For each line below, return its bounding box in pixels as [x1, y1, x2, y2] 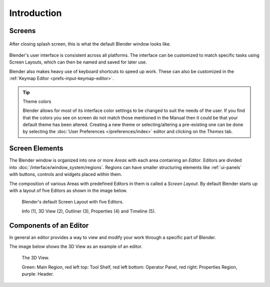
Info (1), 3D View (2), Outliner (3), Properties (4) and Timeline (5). [21, 208, 156, 214]
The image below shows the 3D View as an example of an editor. [9, 243, 142, 249]
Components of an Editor [9, 221, 89, 229]
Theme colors [22, 98, 51, 104]
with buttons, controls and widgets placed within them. [9, 171, 122, 177]
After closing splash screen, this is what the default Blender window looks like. [9, 40, 171, 47]
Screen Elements [9, 144, 63, 152]
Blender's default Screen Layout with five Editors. [21, 199, 124, 205]
